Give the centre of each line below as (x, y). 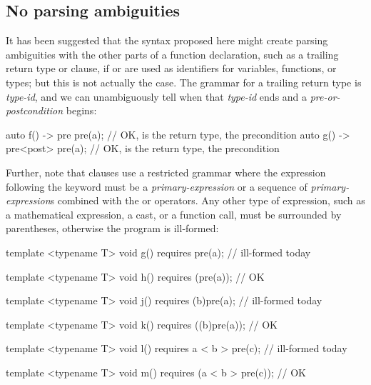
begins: (81, 110)
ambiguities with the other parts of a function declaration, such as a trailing (172, 54)
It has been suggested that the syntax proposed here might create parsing (167, 40)
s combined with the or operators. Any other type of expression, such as (208, 200)
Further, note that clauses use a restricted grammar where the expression (166, 172)
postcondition (35, 110)
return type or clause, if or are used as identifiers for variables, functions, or (171, 68)
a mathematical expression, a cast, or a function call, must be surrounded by (174, 214)
